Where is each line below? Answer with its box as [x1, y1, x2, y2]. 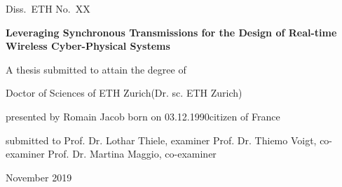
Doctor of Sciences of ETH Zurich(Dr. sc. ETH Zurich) [6, 85, 242, 100]
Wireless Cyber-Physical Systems [6, 39, 170, 53]
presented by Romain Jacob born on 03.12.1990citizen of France [6, 109, 280, 123]
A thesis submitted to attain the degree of [6, 62, 186, 76]
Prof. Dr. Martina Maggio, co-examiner [48, 146, 217, 161]
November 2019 [6, 169, 72, 184]
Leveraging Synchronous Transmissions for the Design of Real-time [6, 25, 337, 39]
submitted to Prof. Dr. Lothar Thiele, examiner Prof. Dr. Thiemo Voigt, [6, 132, 317, 147]
